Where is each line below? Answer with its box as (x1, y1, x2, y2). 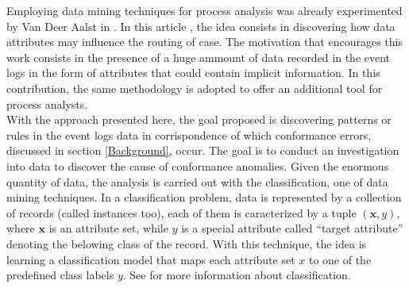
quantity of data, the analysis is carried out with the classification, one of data (6, 173, 388, 190)
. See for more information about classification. (122, 267, 351, 283)
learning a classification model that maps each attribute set (6, 251, 295, 267)
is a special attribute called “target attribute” (181, 220, 403, 236)
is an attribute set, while (48, 220, 168, 236)
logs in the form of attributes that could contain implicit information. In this (6, 64, 380, 81)
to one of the (308, 251, 372, 267)
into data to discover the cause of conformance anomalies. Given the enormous (6, 157, 389, 174)
